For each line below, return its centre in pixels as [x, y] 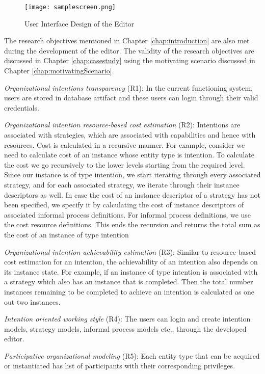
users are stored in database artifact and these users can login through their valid [131, 98]
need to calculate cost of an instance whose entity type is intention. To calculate [129, 155]
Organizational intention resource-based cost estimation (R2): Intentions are [122, 125]
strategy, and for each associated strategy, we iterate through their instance [122, 184]
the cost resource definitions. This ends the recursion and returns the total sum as [132, 224]
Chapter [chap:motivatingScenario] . [59, 71]
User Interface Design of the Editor [79, 23]
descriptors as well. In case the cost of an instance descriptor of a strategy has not [132, 194]
